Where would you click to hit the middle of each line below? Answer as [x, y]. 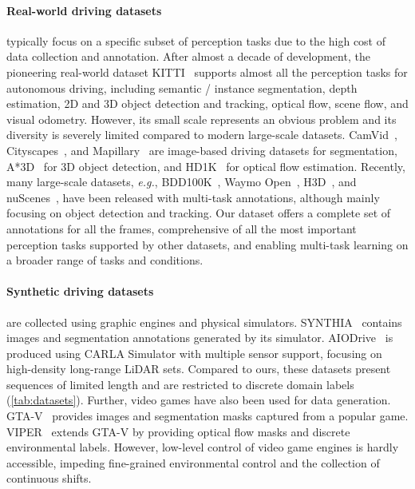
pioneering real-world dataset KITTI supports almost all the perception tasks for [207, 72]
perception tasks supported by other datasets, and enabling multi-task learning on [207, 244]
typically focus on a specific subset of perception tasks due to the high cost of [196, 40]
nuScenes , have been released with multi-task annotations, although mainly [193, 197]
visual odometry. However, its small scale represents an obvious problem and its [202, 119]
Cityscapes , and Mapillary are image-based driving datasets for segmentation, [202, 150]
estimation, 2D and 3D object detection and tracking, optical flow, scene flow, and [207, 103]
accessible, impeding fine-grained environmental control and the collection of [193, 462]
